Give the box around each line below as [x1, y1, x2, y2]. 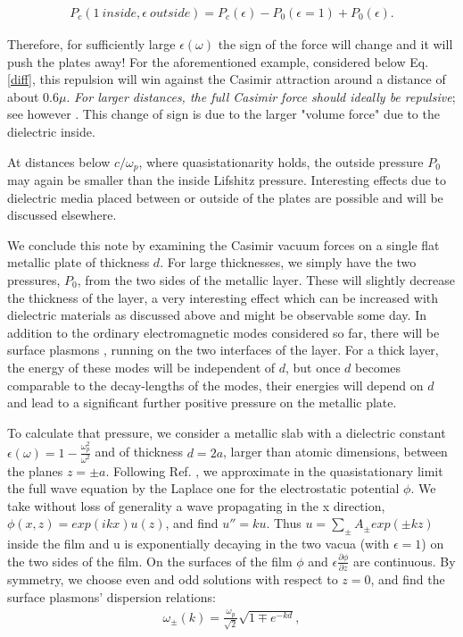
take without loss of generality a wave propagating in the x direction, [7, 496, 385, 515]
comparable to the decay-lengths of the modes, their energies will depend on [7, 375, 424, 394]
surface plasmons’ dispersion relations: [7, 587, 216, 606]
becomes [355, 357, 401, 376]
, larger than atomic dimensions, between [223, 442, 448, 461]
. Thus [266, 514, 302, 532]
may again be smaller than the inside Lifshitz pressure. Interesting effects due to [7, 171, 447, 189]
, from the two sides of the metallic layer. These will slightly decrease [77, 271, 455, 289]
